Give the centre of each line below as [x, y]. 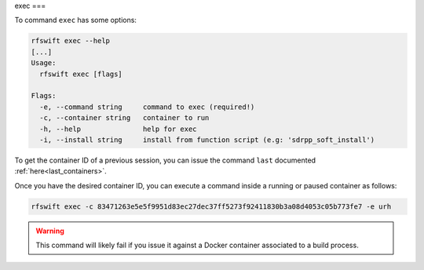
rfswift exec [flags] [81, 74]
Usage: [44, 63]
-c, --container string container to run [124, 118]
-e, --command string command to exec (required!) [147, 107]
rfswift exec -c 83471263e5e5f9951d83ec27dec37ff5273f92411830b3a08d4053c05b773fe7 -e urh [211, 206]
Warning [50, 231]
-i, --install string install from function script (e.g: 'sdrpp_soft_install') [207, 140]
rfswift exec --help [70, 41]
